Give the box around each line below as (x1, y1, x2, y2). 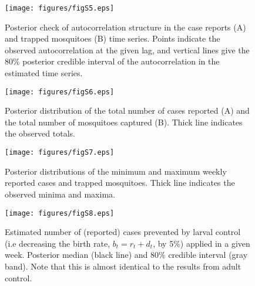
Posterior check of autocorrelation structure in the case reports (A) (5, 21, 246, 33)
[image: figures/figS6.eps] (5, 87, 115, 96)
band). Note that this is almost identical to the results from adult (5, 260, 241, 272)
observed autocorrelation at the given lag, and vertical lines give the (5, 43, 250, 56)
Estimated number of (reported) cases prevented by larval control (5, 226, 241, 238)
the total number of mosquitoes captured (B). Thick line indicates (5, 115, 243, 128)
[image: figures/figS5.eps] (5, 4, 115, 12)
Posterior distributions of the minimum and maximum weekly (5, 165, 227, 177)
